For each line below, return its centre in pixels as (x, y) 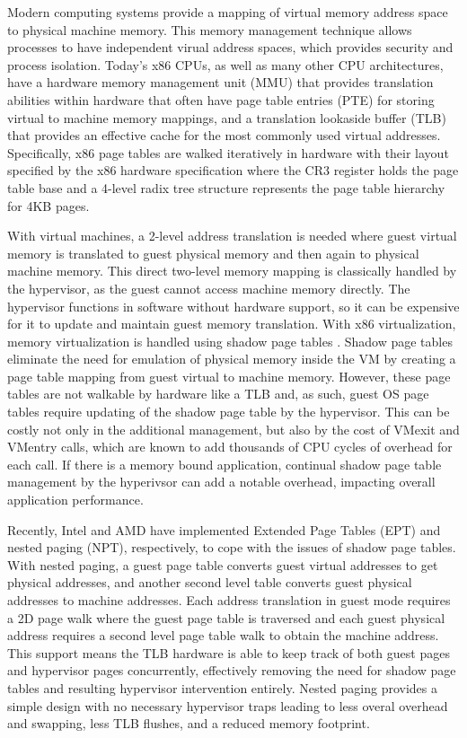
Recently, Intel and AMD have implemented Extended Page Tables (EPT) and (224, 529)
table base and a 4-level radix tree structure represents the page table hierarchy (226, 187)
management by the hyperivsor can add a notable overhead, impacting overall (221, 482)
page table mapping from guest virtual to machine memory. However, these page (229, 376)
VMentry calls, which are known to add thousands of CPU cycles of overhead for (230, 447)
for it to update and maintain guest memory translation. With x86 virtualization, (232, 324)
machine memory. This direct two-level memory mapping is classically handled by (232, 271)
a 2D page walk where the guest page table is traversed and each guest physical (226, 617)
